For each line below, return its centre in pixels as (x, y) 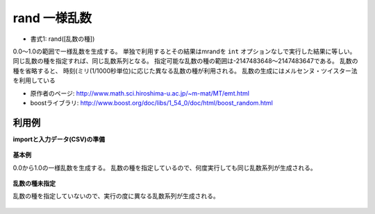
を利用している (34, 80)
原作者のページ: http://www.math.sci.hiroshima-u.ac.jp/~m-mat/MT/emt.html (140, 93)
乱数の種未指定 (34, 183)
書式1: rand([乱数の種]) (62, 39)
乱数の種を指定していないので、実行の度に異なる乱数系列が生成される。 (116, 196)
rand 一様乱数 (52, 18)
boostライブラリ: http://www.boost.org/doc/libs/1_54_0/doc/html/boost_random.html (152, 102)
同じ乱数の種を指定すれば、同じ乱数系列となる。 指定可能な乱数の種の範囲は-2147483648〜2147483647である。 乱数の (185, 61)
